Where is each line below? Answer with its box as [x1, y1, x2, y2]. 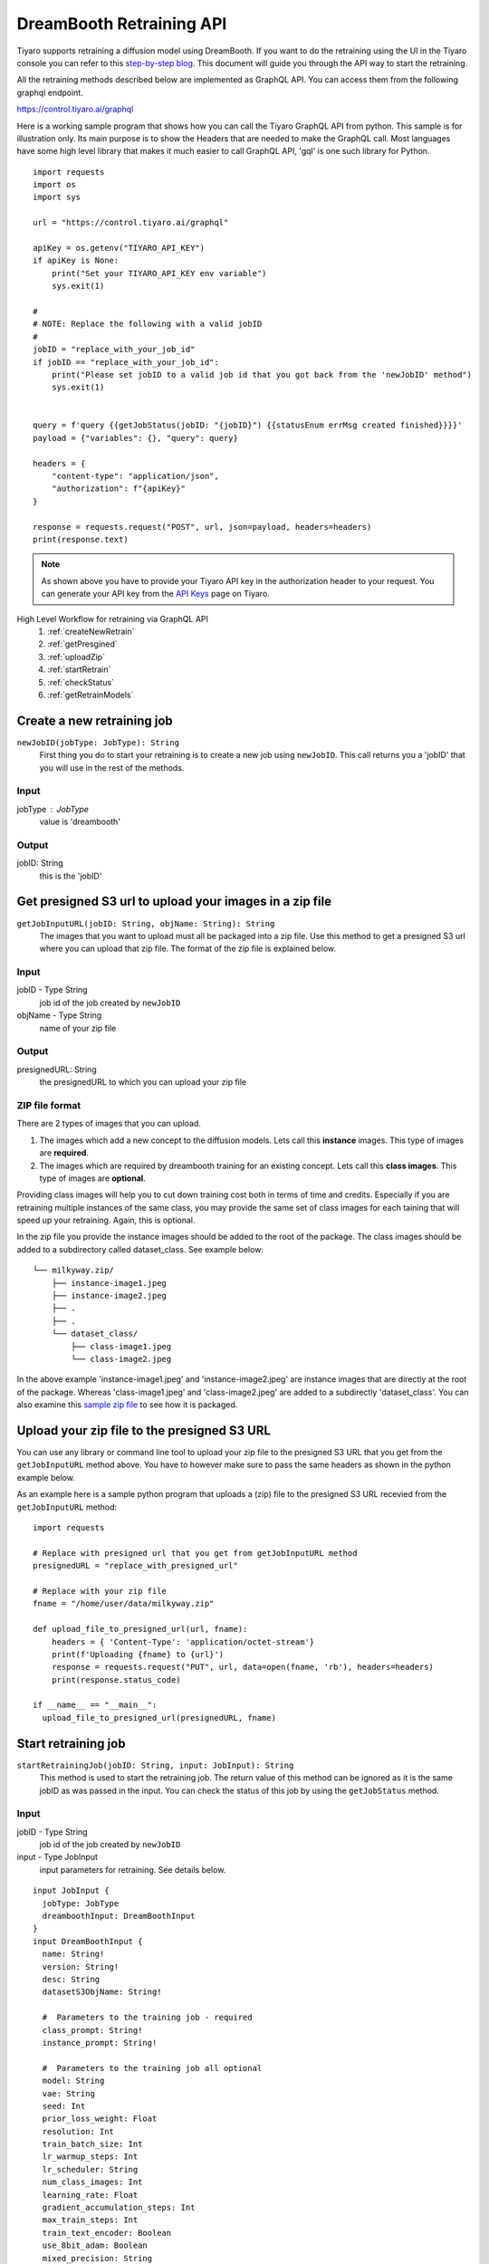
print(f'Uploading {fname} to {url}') [51, 1649, 225, 1659]
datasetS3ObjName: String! [42, 1987, 162, 1997]
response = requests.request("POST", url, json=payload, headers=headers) [33, 522, 372, 532]
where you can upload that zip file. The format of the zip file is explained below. [39, 943, 337, 955]
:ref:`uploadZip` [47, 651, 106, 662]
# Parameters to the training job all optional [42, 2063, 263, 2073]
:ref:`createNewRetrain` [47, 626, 135, 637]
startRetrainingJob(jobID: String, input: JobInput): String [16, 1760, 294, 1770]
